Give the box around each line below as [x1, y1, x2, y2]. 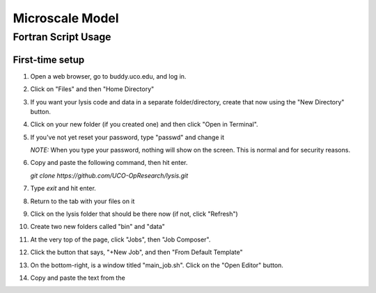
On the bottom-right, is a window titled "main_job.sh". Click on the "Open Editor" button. [30, 261, 283, 269]
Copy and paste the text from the [30, 274, 125, 282]
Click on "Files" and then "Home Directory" [30, 85, 155, 93]
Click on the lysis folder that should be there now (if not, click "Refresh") [30, 209, 238, 219]
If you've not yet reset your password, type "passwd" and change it [30, 133, 224, 141]
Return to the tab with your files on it [30, 197, 135, 205]
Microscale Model [13, 10, 119, 26]
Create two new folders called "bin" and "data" [30, 223, 165, 231]
